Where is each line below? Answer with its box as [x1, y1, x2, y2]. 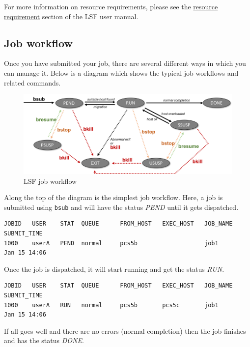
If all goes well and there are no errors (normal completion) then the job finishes [4, 325, 246, 336]
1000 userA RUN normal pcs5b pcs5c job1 [4, 301, 219, 309]
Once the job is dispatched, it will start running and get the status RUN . [4, 263, 224, 274]
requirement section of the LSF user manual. [4, 11, 139, 21]
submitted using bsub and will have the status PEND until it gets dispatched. [4, 202, 239, 212]
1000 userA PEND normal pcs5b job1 [4, 239, 219, 247]
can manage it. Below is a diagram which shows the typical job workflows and [4, 67, 239, 78]
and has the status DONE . [4, 335, 84, 346]
